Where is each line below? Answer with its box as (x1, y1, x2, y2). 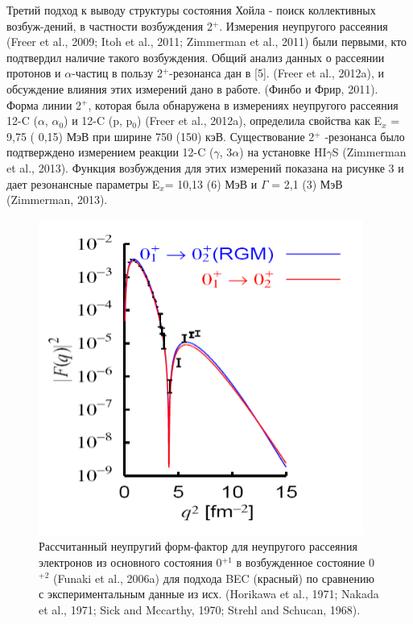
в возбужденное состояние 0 (236, 553, 374, 570)
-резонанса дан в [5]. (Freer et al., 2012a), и (169, 64, 385, 81)
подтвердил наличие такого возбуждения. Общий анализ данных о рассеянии (6, 48, 385, 65)
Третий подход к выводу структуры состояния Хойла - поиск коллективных (6, 2, 376, 18)
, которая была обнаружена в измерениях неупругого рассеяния (88, 96, 399, 113)
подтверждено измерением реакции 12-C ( (6, 144, 214, 160)
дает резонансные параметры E (6, 175, 160, 192)
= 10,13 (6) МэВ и (164, 175, 258, 192)
